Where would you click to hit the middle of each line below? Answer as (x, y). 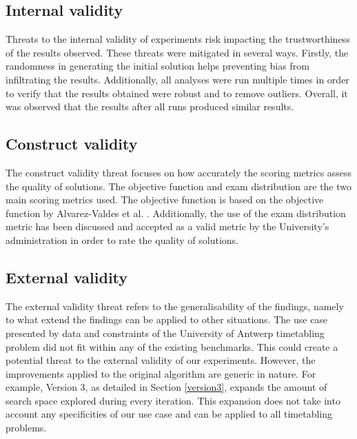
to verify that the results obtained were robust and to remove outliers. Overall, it (177, 93)
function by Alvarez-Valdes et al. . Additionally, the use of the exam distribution (176, 213)
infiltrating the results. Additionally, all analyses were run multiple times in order (177, 79)
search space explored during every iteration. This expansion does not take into (173, 400)
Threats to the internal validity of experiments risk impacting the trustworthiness (178, 39)
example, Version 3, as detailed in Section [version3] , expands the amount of (166, 387)
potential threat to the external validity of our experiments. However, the (161, 360)
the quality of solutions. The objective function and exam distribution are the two (179, 186)
